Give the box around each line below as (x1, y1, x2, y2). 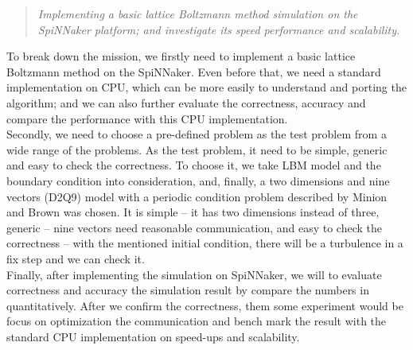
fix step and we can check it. (6, 250, 145, 266)
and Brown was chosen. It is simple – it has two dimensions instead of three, (6, 204, 380, 220)
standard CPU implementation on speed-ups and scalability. (6, 328, 300, 344)
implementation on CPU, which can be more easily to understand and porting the (6, 79, 407, 95)
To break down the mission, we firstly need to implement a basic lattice (6, 48, 356, 64)
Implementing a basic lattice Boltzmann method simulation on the (37, 6, 358, 21)
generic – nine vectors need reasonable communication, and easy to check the (6, 219, 383, 235)
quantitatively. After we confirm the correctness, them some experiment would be (6, 297, 403, 313)
